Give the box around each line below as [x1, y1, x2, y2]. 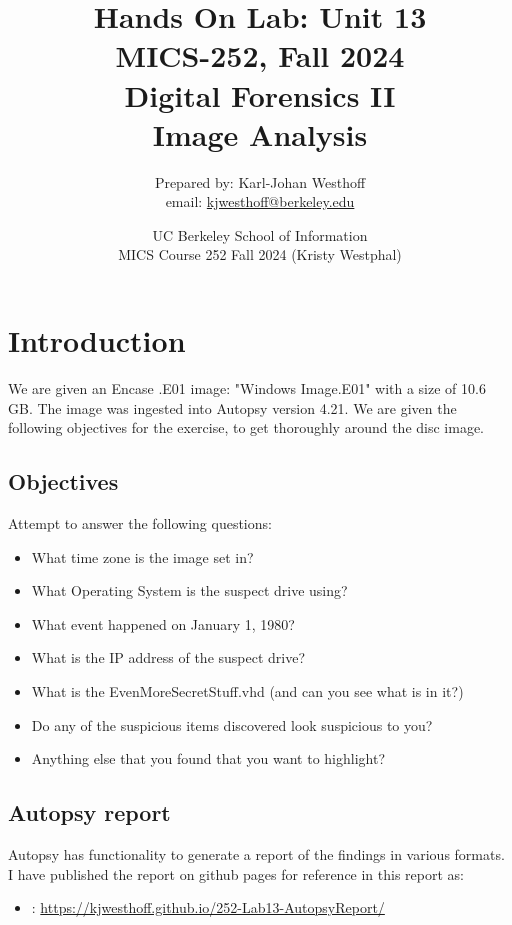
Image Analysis [152, 113, 368, 154]
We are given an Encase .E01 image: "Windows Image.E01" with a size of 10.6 [8, 378, 486, 398]
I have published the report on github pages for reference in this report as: [8, 863, 464, 884]
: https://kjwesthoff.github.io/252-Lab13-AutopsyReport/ [31, 897, 385, 918]
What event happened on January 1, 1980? [31, 613, 295, 634]
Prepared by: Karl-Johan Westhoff [154, 171, 366, 192]
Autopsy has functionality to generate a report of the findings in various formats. [8, 843, 505, 864]
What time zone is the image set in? [31, 546, 254, 567]
